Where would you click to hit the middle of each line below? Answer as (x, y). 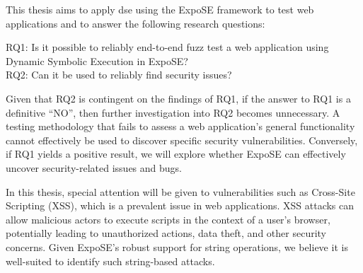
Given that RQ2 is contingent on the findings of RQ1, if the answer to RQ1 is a (178, 98)
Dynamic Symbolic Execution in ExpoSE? (97, 60)
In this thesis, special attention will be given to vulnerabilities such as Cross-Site (180, 191)
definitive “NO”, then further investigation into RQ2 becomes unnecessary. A (173, 112)
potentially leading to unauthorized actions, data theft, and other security (166, 233)
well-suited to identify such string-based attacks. (110, 261)
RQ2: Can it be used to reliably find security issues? (119, 75)
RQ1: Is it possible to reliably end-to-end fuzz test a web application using (167, 47)
